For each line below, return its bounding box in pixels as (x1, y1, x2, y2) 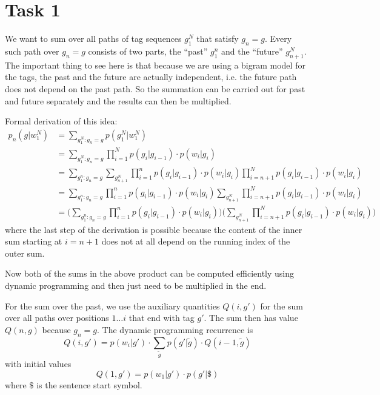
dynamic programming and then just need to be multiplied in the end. (5, 279, 267, 291)
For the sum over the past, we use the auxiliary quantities (5, 299, 220, 312)
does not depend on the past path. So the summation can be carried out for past (5, 82, 305, 95)
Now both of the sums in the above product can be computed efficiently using (5, 267, 295, 280)
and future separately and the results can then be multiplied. (5, 94, 232, 107)
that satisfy (196, 32, 239, 45)
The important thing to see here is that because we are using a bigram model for (5, 58, 305, 71)
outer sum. (5, 246, 45, 259)
